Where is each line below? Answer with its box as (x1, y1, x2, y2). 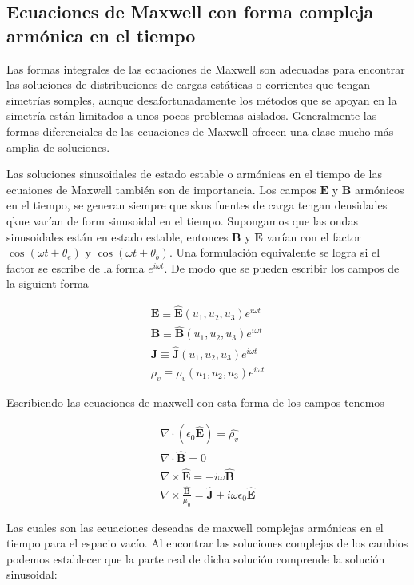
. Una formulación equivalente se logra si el (169, 244, 380, 261)
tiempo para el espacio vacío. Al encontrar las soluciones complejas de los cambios (6, 535, 408, 551)
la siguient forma (6, 275, 89, 292)
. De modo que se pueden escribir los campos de (164, 259, 400, 276)
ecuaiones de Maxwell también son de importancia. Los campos (6, 181, 316, 197)
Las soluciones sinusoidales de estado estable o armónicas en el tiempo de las (6, 165, 382, 182)
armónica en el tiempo (6, 22, 196, 47)
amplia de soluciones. (6, 138, 110, 155)
